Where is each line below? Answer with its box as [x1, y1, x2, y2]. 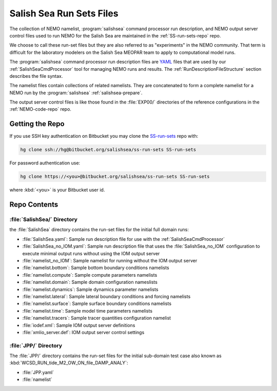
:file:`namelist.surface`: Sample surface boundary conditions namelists [22, 300, 172, 307]
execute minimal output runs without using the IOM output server [22, 250, 160, 256]
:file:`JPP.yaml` [22, 369, 54, 375]
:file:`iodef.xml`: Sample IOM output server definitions [22, 322, 135, 328]
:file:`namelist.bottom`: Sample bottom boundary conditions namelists [22, 264, 169, 271]
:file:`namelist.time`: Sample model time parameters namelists [22, 307, 153, 314]
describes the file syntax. [9, 73, 63, 79]
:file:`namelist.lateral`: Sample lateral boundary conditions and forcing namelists [22, 293, 191, 299]
